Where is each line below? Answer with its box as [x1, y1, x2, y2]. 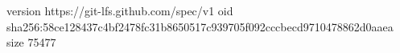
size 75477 [6, 34, 56, 51]
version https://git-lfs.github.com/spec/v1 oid [6, 2, 233, 18]
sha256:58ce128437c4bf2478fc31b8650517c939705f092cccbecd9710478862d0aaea [6, 18, 394, 35]
